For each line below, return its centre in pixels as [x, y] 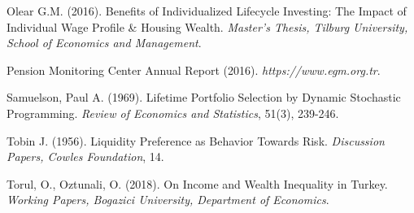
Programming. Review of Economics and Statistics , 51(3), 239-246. [173, 113]
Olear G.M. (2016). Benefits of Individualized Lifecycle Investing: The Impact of [207, 11]
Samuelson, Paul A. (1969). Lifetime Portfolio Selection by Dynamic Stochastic [204, 97]
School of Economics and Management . [104, 43]
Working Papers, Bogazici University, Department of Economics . [168, 200]
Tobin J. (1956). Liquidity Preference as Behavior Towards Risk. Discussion [196, 140]
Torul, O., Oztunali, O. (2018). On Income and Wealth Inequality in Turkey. [197, 183]
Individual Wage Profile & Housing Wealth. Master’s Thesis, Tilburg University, [207, 26]
